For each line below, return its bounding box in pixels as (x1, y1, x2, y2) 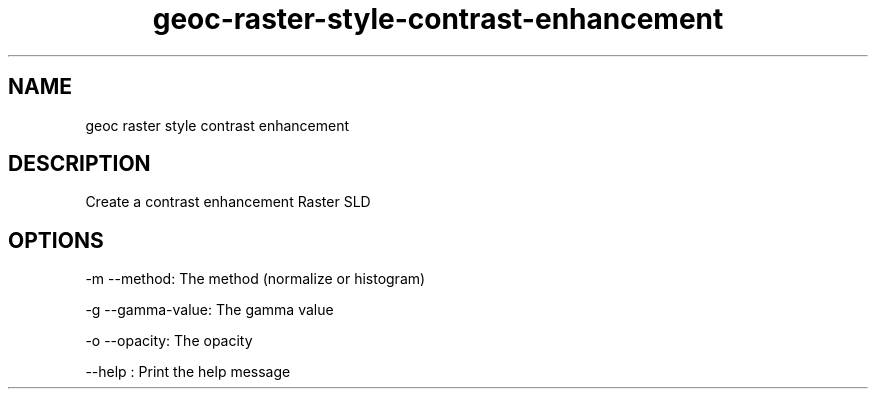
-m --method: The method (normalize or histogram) (85, 270, 426, 288)
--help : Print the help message (85, 363, 291, 381)
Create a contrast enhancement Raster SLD (85, 193, 371, 211)
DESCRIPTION (8, 151, 151, 177)
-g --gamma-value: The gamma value (85, 301, 334, 319)
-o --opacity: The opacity (85, 332, 253, 350)
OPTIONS (8, 227, 104, 253)
